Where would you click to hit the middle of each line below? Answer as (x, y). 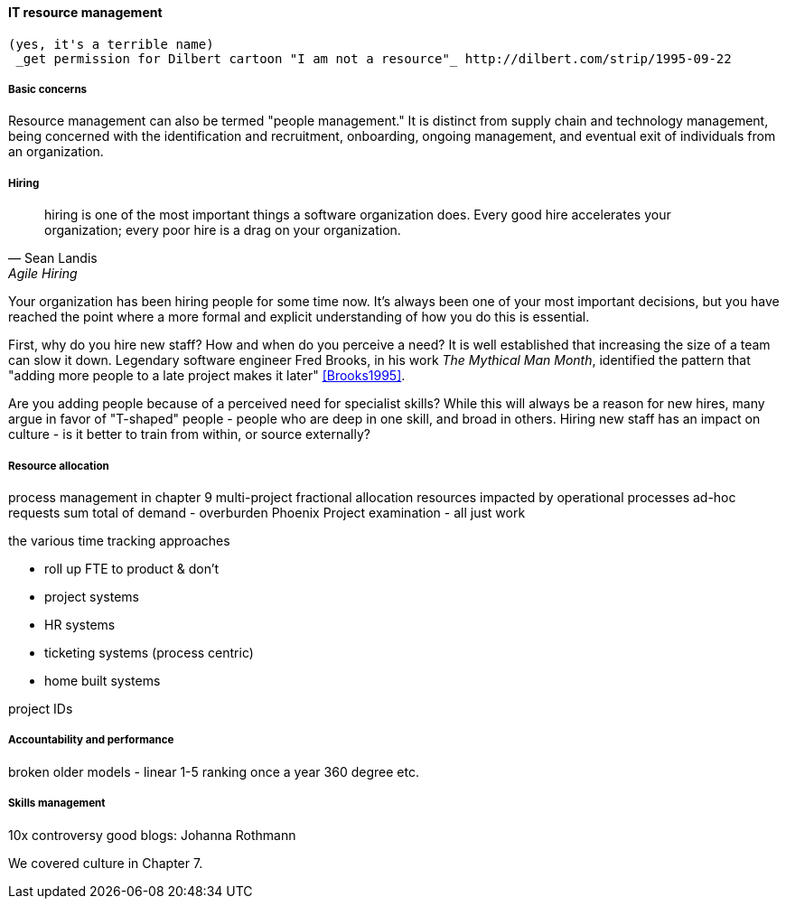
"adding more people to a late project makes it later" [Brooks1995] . (207, 376)
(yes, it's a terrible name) (111, 44)
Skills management (57, 803)
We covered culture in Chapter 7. (106, 863)
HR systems (80, 624)
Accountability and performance (91, 740)
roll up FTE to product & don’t (132, 568)
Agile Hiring (43, 274)
